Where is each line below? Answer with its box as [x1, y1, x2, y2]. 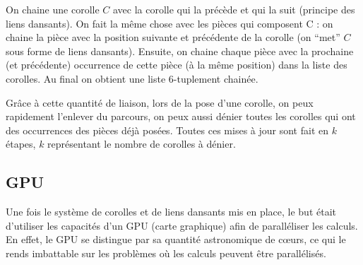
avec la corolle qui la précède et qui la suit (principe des [112, 2, 355, 16]
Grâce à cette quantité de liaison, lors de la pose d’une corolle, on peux [6, 95, 314, 110]
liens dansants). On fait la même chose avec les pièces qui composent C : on [6, 16, 333, 30]
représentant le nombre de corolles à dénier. [47, 136, 236, 151]
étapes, [6, 136, 36, 151]
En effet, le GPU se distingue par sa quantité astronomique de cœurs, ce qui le [6, 232, 346, 247]
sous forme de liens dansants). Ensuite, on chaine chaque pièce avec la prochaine [6, 43, 354, 58]
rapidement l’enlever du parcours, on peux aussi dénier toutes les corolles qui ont [6, 109, 356, 124]
